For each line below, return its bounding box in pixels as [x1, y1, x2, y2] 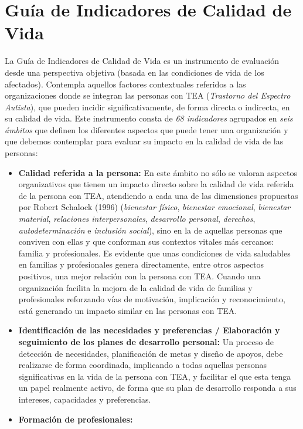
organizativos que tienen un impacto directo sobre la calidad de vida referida [18, 178, 294, 190]
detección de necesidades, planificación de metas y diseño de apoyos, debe [18, 347, 283, 359]
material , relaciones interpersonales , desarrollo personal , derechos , [18, 212, 256, 225]
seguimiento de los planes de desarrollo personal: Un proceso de [18, 335, 274, 347]
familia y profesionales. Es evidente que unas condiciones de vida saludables [18, 246, 291, 259]
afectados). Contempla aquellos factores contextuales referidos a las [5, 77, 246, 90]
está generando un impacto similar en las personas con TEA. [18, 304, 237, 316]
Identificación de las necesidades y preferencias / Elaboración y [18, 324, 280, 336]
